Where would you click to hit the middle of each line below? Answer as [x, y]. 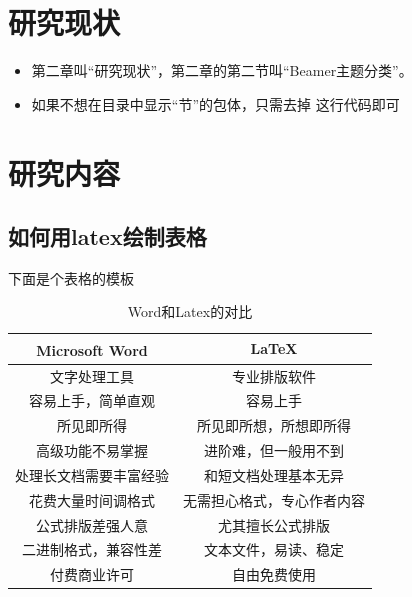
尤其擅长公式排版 [274, 524]
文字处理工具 [92, 375]
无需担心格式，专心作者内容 [274, 499]
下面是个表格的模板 [71, 277]
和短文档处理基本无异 [274, 474]
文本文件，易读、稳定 [274, 549]
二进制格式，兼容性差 [92, 549]
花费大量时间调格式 [92, 499]
